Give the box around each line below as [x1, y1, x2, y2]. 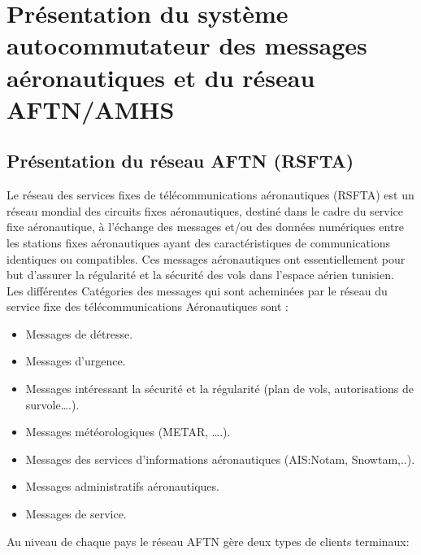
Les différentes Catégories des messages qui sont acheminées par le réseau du [7, 282, 388, 299]
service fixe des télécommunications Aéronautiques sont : [7, 298, 289, 315]
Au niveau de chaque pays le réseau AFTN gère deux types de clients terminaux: [7, 532, 410, 549]
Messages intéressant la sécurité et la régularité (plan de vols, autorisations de [25, 380, 414, 397]
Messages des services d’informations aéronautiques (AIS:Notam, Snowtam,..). [25, 450, 415, 467]
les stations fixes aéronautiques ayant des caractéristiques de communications [7, 234, 391, 251]
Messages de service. [25, 505, 127, 522]
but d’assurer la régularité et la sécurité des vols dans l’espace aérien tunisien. [7, 266, 394, 283]
